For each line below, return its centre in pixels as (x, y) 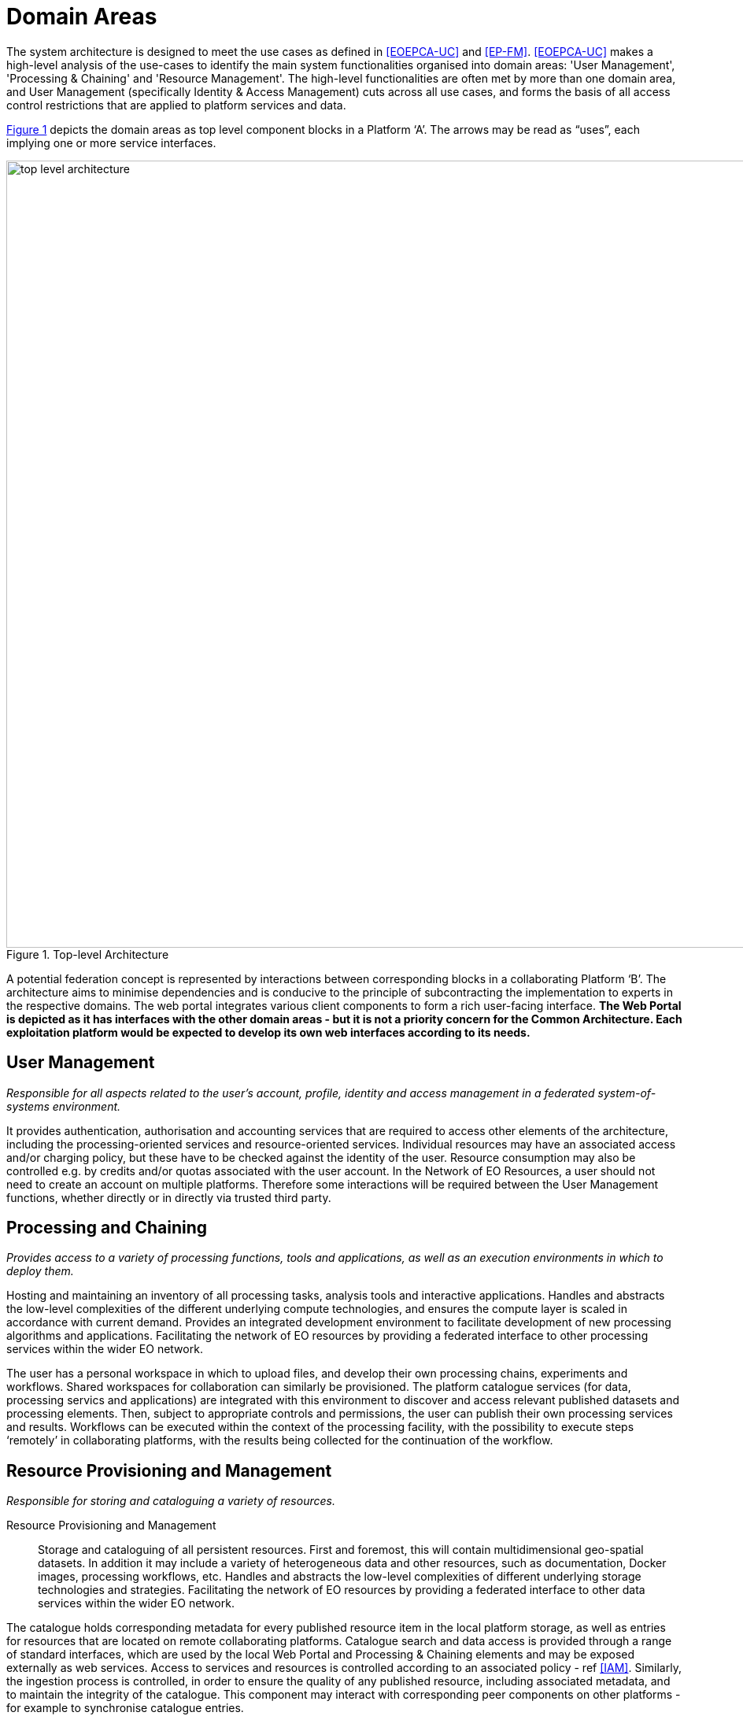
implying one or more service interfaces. (111, 142)
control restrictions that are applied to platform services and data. (176, 105)
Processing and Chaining (107, 1228)
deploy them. (40, 1271)
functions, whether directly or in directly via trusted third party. (169, 1197)
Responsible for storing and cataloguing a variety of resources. (171, 1501)
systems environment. (64, 1106)
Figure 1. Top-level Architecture (88, 954)
